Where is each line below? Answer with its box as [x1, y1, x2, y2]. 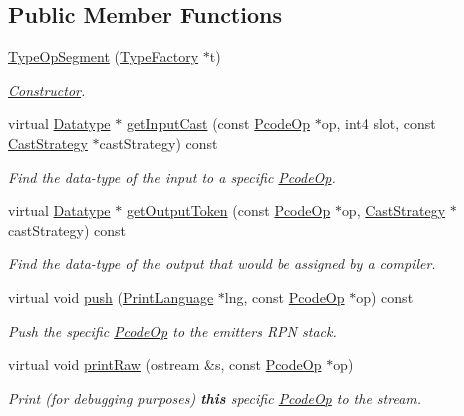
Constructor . [8, 79, 86, 100]
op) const [356, 286, 414, 307]
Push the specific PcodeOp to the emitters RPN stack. [8, 320, 337, 341]
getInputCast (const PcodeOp [126, 113, 311, 134]
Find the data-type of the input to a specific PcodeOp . [8, 166, 336, 187]
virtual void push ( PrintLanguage [8, 286, 214, 307]
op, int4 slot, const [321, 113, 436, 134]
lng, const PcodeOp [224, 286, 345, 307]
